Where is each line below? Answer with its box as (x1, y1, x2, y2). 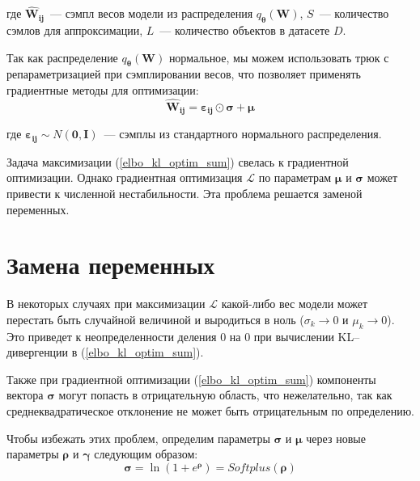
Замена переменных (6, 248, 215, 281)
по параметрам (258, 169, 332, 186)
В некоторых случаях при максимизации (6, 295, 206, 312)
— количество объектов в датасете (159, 22, 330, 39)
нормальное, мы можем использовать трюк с (168, 49, 389, 65)
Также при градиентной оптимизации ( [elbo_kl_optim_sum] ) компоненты (6, 370, 376, 387)
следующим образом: (94, 445, 198, 462)
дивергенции (6, 344, 69, 361)
